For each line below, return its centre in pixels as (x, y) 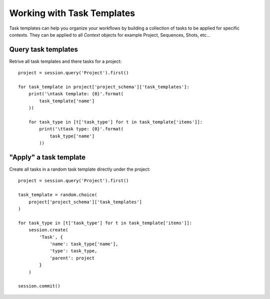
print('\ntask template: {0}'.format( (76, 94)
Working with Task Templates (72, 13)
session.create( (48, 230)
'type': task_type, (73, 251)
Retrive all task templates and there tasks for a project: (65, 61)
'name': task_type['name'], (84, 244)
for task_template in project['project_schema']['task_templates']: (104, 87)
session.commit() (39, 286)
